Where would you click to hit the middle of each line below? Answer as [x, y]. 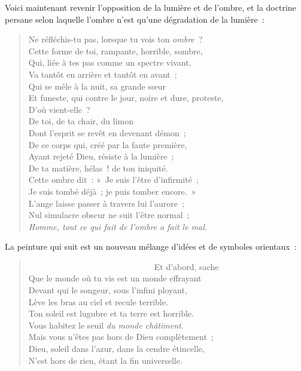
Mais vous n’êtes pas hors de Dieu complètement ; [121, 337]
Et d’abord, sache [186, 266]
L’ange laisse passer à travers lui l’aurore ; [106, 203]
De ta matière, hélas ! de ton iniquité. [98, 168]
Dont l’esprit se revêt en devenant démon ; [107, 132]
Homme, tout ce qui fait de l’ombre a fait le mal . [118, 226]
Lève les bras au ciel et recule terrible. [98, 301]
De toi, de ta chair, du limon [81, 121]
